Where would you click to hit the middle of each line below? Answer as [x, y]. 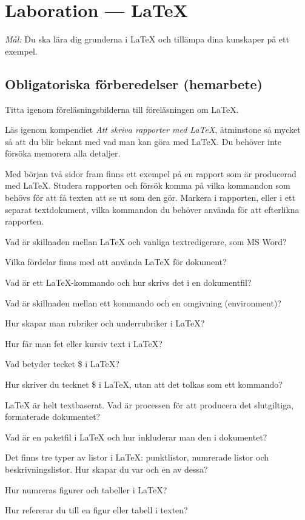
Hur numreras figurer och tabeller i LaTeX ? [86, 489]
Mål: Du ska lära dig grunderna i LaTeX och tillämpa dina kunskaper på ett [147, 39]
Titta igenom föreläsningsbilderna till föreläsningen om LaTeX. [122, 109]
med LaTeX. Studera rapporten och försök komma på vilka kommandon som [148, 185]
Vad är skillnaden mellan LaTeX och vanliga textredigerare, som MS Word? [146, 241]
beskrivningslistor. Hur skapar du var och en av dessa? [106, 469]
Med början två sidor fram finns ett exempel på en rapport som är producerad [151, 173]
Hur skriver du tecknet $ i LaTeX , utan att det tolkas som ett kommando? [144, 384]
